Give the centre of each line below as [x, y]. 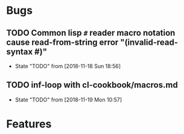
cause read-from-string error [62, 42]
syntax [20, 52]
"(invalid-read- [149, 42]
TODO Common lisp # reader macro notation [91, 33]
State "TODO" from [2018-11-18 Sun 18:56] [68, 66]
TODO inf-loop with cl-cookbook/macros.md [92, 85]
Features [29, 124]
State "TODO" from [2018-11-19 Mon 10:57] [68, 100]
